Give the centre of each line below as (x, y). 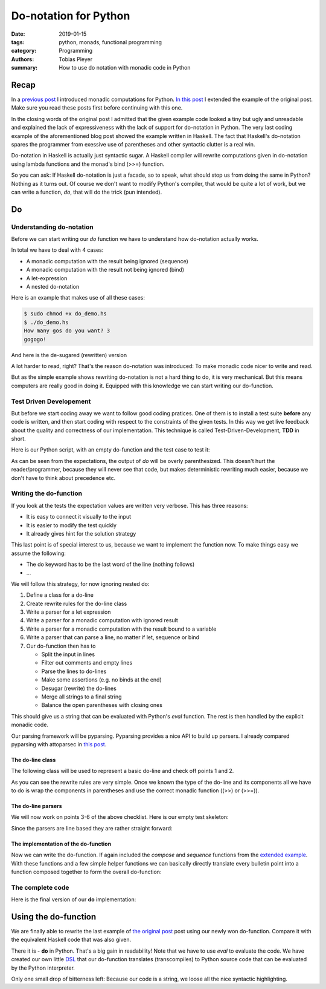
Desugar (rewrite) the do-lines (79, 688)
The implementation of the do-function (61, 844)
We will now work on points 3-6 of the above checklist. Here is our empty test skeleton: (120, 817)
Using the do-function (54, 917)
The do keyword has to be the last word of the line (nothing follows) (110, 564)
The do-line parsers (37, 806)
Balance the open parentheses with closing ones (102, 705)
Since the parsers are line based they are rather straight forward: (92, 828)
